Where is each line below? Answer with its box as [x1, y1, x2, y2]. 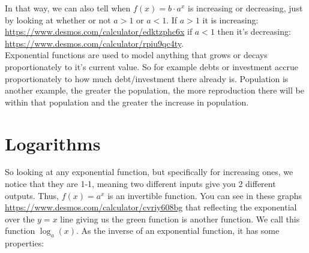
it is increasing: [202, 13, 259, 26]
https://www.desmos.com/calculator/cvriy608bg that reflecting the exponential [5, 201, 297, 213]
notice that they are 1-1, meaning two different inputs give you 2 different [5, 177, 276, 190]
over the [5, 212, 35, 225]
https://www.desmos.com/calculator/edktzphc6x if [5, 25, 193, 38]
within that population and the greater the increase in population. [5, 95, 249, 108]
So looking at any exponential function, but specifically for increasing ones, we [5, 165, 293, 178]
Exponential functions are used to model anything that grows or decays [5, 49, 268, 61]
